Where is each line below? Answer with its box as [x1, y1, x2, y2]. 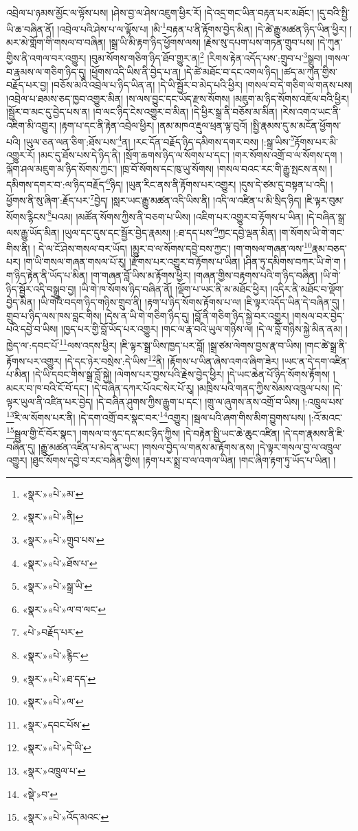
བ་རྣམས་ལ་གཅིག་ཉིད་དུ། [6, 64, 87, 78]
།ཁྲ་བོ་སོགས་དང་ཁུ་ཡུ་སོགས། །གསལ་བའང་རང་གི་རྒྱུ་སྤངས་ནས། [120, 161, 327, 175]
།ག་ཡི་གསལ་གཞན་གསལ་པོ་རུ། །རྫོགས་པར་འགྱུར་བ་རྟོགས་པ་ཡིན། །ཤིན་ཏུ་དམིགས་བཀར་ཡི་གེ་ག [23, 254, 341, 269]
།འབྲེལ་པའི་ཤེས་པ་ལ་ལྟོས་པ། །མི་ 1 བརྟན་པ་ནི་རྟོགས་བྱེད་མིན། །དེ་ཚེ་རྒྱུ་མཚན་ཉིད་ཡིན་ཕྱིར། [57, 19, 347, 36]
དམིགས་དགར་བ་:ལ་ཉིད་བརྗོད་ [6, 177, 107, 191]
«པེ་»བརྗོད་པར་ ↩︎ [22, 625, 84, 639]
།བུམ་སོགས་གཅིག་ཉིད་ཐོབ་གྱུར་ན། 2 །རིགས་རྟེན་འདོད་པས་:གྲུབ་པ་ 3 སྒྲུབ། [89, 49, 322, 65]
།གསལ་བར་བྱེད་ [292, 308, 345, 322]
